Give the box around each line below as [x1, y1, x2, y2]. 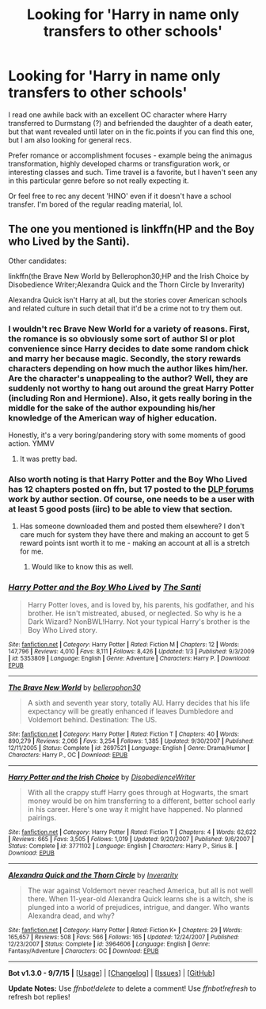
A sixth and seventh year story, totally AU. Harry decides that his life [27, 698, 251, 707]
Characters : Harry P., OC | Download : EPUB [8, 751, 128, 759]
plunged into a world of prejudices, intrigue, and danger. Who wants [27, 902, 250, 912]
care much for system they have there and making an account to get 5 [19, 530, 249, 539]
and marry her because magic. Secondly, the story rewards [8, 352, 241, 364]
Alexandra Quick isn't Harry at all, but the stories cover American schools [8, 295, 248, 304]
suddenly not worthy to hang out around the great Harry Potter [8, 383, 255, 394]
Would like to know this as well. [31, 562, 134, 572]
